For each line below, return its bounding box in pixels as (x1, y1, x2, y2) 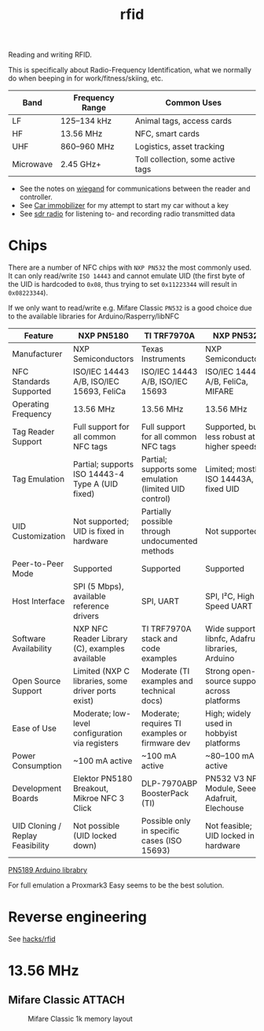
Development (12, 783, 61, 794)
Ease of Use (12, 723, 57, 734)
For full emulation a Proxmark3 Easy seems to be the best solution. (8, 880, 225, 890)
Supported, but (205, 422, 261, 433)
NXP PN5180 (78, 330, 130, 341)
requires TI (141, 718, 182, 729)
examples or (141, 728, 187, 739)
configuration (73, 728, 123, 739)
